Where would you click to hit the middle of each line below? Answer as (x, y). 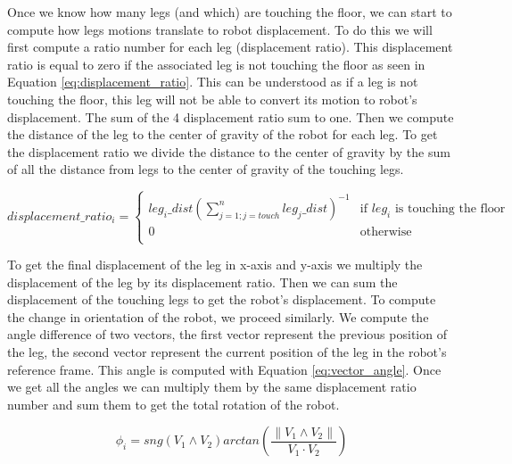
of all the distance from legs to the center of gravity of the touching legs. (206, 169)
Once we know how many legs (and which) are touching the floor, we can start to (230, 12)
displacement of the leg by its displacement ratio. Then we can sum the (202, 282)
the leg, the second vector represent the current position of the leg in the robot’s (227, 352)
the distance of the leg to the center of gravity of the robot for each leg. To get (223, 134)
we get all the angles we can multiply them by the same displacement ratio (212, 387)
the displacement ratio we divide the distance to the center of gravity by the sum (229, 151)
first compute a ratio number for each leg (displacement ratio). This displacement (230, 47)
